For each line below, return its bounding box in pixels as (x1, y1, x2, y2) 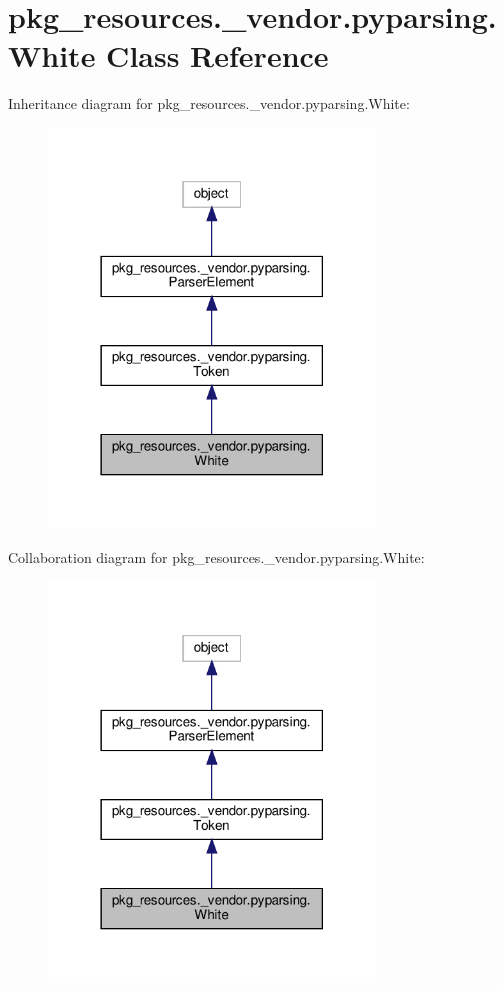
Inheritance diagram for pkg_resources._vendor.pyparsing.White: (8, 93, 410, 114)
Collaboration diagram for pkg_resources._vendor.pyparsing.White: (8, 547, 425, 568)
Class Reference (106, 35, 329, 76)
